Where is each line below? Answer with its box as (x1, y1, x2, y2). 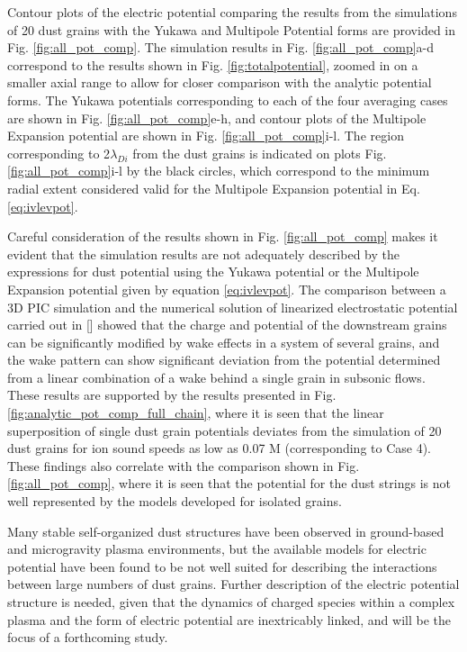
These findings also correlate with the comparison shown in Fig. (7, 456, 360, 475)
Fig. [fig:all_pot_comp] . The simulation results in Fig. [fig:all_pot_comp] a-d (7, 38, 435, 57)
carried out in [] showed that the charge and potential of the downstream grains (7, 315, 447, 334)
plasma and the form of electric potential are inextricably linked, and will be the (7, 610, 451, 629)
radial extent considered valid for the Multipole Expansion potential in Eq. (7, 178, 420, 197)
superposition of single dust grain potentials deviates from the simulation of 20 (7, 421, 442, 439)
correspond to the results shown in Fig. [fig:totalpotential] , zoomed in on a (7, 55, 418, 74)
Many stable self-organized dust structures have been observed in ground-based (7, 521, 445, 540)
